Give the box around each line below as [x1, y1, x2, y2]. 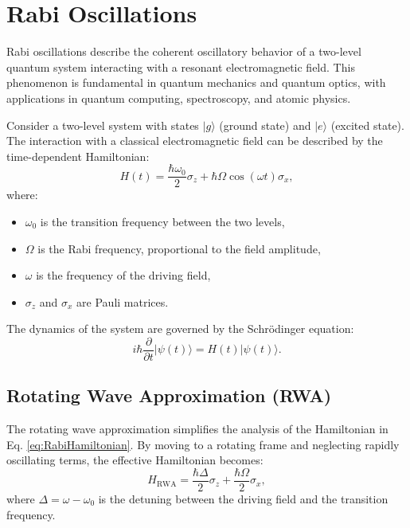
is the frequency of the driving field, [36, 267, 211, 284]
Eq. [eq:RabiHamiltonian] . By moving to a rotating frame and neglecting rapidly [6, 436, 400, 452]
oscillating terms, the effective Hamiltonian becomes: [6, 452, 264, 468]
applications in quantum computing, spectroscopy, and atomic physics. [6, 89, 351, 106]
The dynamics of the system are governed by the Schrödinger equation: [6, 320, 354, 337]
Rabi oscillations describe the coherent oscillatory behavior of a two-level [6, 43, 361, 60]
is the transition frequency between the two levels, [40, 213, 285, 229]
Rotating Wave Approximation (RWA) [6, 383, 332, 408]
